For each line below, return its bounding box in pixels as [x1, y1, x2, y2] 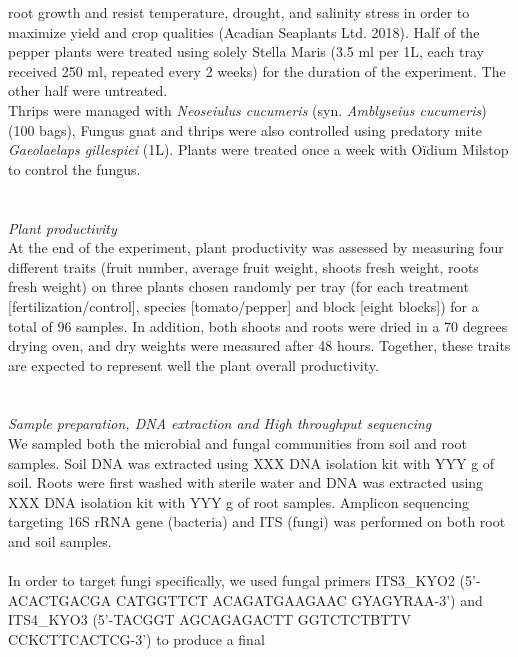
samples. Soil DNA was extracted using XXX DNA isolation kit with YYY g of [8, 452, 495, 473]
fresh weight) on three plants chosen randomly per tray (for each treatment [8, 276, 469, 297]
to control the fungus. [8, 158, 141, 179]
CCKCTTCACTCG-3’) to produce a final [8, 629, 265, 649]
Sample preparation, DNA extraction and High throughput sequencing [8, 413, 432, 434]
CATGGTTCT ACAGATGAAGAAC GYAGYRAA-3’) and [115, 589, 483, 610]
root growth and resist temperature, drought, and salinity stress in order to [8, 2, 470, 22]
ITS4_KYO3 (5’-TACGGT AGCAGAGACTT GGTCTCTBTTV [8, 609, 411, 630]
